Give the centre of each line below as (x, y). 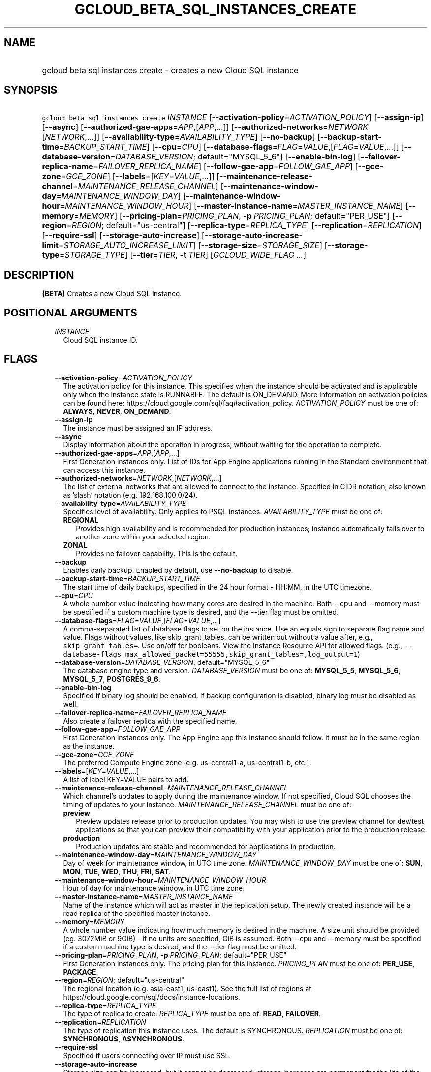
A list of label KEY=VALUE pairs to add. (126, 779)
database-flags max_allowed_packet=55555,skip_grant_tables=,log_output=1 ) (212, 654)
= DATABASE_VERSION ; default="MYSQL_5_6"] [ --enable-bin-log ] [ (235, 157)
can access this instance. (104, 470)
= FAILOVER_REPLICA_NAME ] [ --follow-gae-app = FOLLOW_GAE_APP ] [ (226, 167)
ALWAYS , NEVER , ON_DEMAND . (117, 411)
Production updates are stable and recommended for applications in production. (206, 846)
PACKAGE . (81, 972)
